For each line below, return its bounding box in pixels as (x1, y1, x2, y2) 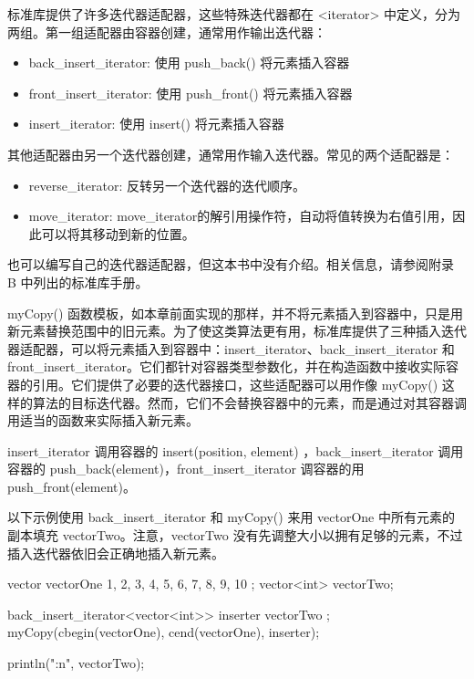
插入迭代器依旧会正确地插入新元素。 (7, 543, 224, 562)
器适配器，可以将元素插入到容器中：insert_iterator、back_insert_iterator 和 (7, 339, 455, 358)
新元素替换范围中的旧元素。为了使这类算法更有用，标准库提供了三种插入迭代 (7, 321, 467, 340)
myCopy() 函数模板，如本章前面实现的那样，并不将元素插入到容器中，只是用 (7, 303, 464, 322)
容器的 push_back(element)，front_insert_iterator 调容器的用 (7, 459, 365, 478)
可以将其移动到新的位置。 (41, 224, 195, 243)
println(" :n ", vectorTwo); (7, 653, 145, 673)
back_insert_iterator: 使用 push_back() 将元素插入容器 (28, 53, 350, 72)
